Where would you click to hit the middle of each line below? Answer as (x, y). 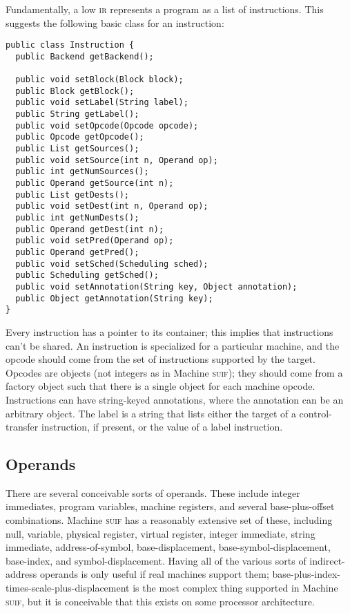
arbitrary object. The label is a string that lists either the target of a (151, 413)
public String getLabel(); (77, 114)
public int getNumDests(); (77, 218)
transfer (22, 427)
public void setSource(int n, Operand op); (117, 160)
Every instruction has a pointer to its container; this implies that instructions (169, 331)
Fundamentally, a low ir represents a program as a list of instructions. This (165, 9)
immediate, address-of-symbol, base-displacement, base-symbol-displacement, (168, 547)
